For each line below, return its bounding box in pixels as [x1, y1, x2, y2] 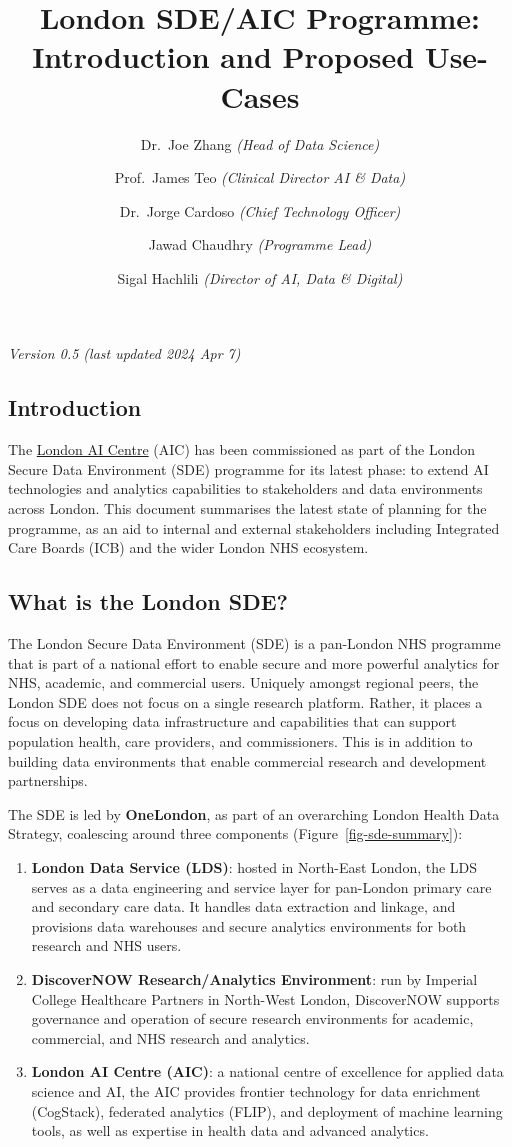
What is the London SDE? [8, 586, 288, 617]
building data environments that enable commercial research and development [8, 750, 487, 771]
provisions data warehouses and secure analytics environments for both [31, 915, 467, 936]
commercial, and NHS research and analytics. [31, 1027, 310, 1048]
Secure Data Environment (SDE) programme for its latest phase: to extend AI [8, 458, 489, 479]
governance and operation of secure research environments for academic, [31, 1008, 474, 1029]
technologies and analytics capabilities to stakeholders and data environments [8, 478, 483, 499]
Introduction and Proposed [32, 36, 415, 77]
